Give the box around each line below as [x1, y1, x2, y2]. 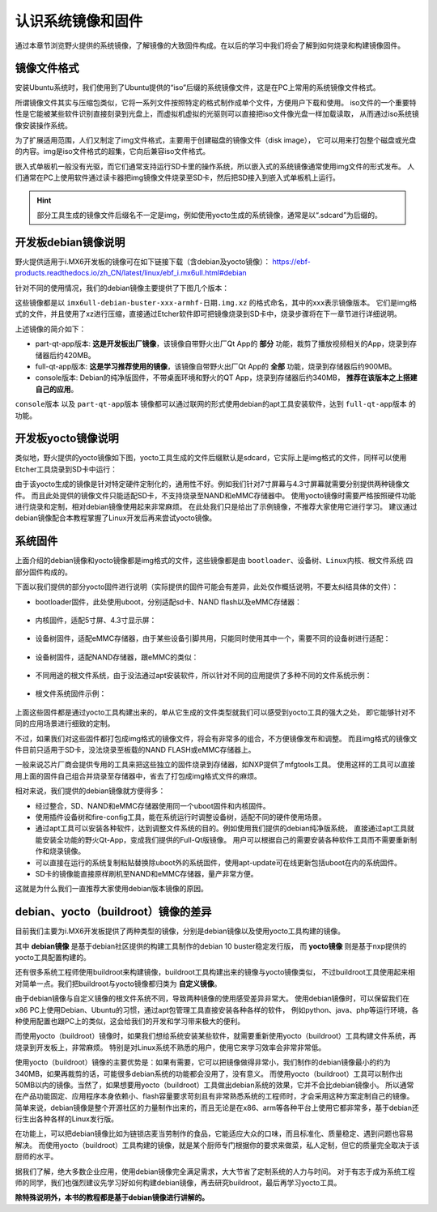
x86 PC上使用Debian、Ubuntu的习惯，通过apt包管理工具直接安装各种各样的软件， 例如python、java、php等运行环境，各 [15, 1005, 419, 1014]
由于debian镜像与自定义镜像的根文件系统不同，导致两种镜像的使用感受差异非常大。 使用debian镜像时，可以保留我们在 [15, 993, 410, 1004]
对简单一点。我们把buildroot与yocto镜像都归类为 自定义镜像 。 [15, 979, 222, 988]
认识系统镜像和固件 [15, 12, 143, 30]
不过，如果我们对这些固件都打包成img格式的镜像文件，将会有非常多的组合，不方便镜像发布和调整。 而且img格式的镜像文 [15, 733, 418, 743]
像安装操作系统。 [15, 120, 72, 130]
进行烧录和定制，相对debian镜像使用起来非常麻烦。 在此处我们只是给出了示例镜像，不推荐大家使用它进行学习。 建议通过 [15, 502, 418, 512]
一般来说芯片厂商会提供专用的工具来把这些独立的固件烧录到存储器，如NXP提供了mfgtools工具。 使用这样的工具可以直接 [15, 760, 416, 770]
